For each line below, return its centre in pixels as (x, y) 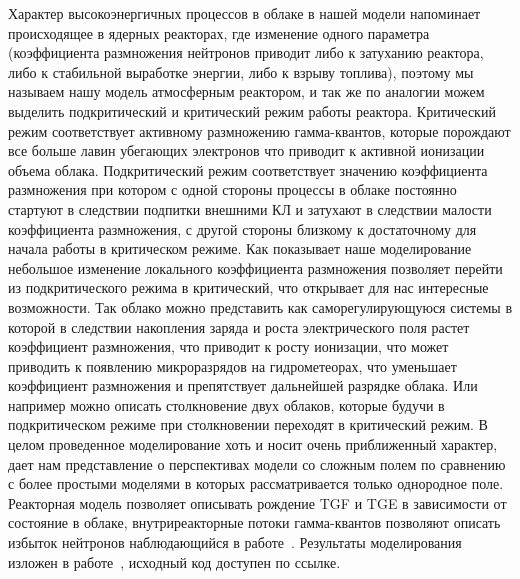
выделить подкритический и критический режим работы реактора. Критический (252, 110)
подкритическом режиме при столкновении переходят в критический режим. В (248, 424)
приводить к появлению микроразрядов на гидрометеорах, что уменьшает (232, 365)
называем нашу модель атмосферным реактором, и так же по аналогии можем (246, 91)
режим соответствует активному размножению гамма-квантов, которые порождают (259, 130)
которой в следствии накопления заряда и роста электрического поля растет (239, 326)
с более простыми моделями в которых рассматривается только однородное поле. (256, 483)
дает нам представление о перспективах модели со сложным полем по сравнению (257, 463)
